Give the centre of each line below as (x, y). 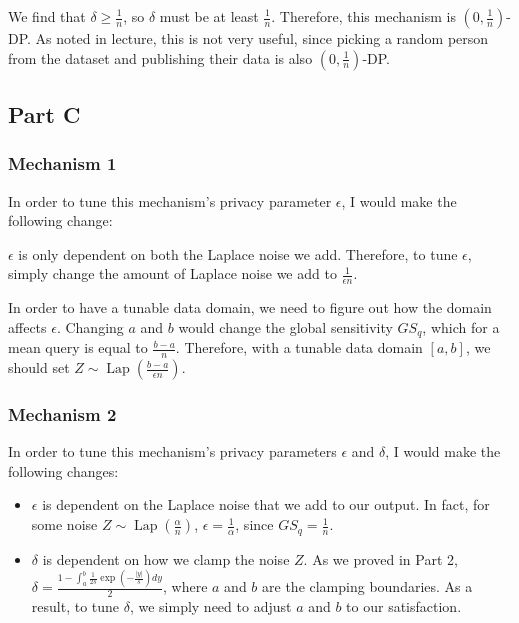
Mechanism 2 (62, 414)
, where (185, 586)
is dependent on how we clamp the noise (166, 558)
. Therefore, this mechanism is (363, 16)
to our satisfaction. (404, 606)
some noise (64, 524)
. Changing (90, 326)
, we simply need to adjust (210, 606)
